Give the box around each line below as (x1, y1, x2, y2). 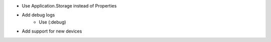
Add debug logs (22, 12, 55, 18)
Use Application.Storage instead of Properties (22, 3, 117, 8)
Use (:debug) (39, 19, 66, 25)
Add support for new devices (22, 28, 82, 34)
